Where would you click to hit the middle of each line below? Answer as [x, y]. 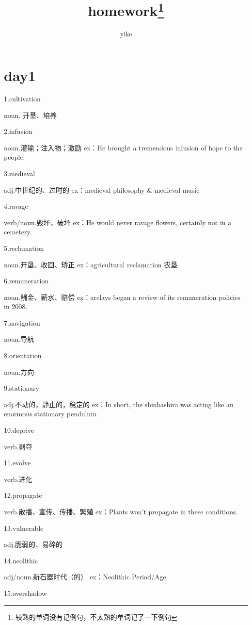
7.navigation [22, 322]
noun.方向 [19, 371]
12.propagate [23, 495]
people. [15, 157]
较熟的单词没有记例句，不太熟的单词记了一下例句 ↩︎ [96, 617]
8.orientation [23, 355]
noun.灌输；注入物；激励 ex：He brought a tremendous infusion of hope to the [123, 147]
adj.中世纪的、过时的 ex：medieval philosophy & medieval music [102, 189]
